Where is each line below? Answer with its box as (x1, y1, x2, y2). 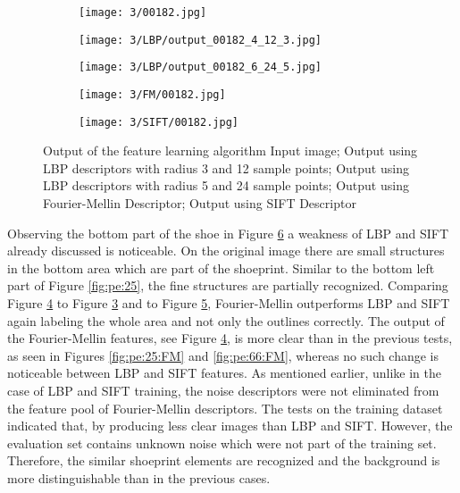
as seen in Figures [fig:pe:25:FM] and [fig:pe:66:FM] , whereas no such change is (7, 346, 439, 364)
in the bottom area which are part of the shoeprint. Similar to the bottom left (7, 258, 435, 277)
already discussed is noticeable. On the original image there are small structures (7, 241, 445, 260)
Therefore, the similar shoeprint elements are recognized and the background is (7, 451, 440, 470)
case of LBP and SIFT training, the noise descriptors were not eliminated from (7, 381, 439, 399)
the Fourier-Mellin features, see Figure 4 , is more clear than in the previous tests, (7, 329, 453, 347)
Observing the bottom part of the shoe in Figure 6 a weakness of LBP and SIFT (7, 223, 449, 242)
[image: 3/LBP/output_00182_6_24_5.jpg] (79, 61, 322, 74)
